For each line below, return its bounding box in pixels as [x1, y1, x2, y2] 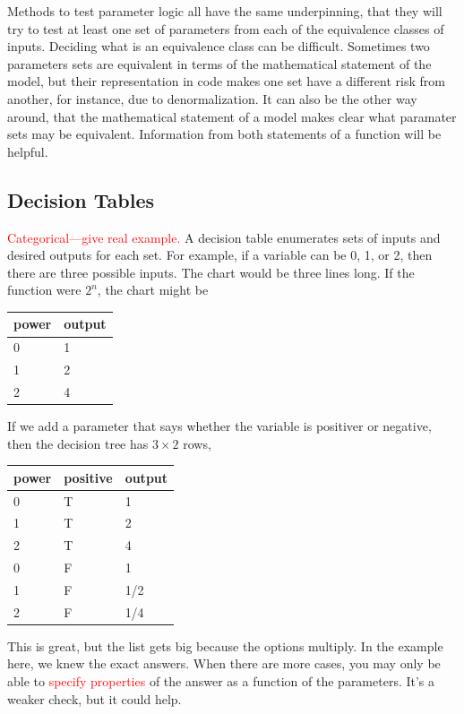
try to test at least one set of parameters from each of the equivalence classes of [7, 19, 444, 38]
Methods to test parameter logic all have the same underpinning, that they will [7, 2, 443, 20]
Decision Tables [7, 185, 155, 213]
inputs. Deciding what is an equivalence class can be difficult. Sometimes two [7, 37, 430, 56]
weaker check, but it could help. [7, 689, 182, 708]
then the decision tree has [7, 434, 149, 452]
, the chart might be [97, 280, 209, 299]
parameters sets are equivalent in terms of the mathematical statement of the [7, 54, 432, 73]
